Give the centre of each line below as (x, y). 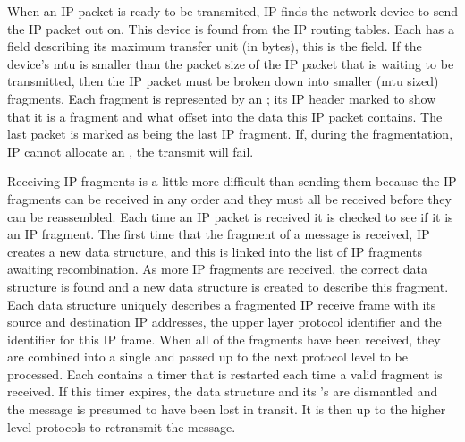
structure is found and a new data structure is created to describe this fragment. (228, 286)
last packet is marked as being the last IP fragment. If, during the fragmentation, (230, 134)
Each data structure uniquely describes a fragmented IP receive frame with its (222, 304)
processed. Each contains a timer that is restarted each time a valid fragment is (225, 374)
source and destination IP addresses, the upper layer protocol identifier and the (224, 322)
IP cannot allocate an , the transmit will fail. (131, 151)
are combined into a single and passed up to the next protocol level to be (207, 357)
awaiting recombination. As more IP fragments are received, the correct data (217, 269)
